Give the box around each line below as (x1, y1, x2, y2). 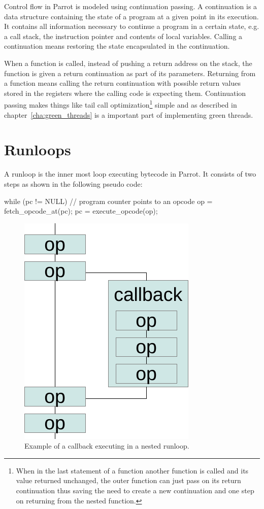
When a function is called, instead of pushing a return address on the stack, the (4, 57, 252, 68)
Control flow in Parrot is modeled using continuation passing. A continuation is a (4, 1, 257, 11)
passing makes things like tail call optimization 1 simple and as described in (4, 98, 237, 110)
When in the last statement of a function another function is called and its (16, 465, 249, 476)
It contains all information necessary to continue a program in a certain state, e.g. (4, 21, 259, 31)
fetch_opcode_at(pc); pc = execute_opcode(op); (4, 206, 158, 216)
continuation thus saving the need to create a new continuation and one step (16, 485, 254, 496)
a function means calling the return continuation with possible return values (4, 78, 241, 88)
